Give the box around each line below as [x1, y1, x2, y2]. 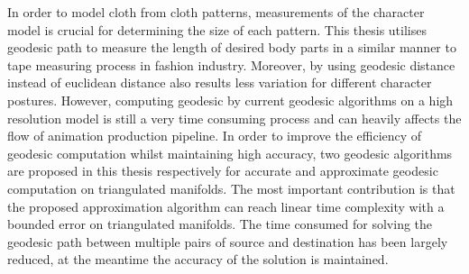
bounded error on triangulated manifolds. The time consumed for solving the [7, 215, 433, 233]
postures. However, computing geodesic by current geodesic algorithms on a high [7, 90, 454, 109]
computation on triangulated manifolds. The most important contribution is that [7, 178, 455, 197]
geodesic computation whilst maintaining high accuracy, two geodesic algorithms [7, 143, 453, 162]
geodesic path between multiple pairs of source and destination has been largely [7, 232, 448, 251]
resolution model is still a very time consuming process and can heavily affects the [7, 108, 462, 127]
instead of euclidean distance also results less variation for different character [7, 73, 432, 92]
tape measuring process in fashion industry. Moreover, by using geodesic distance [7, 55, 455, 74]
